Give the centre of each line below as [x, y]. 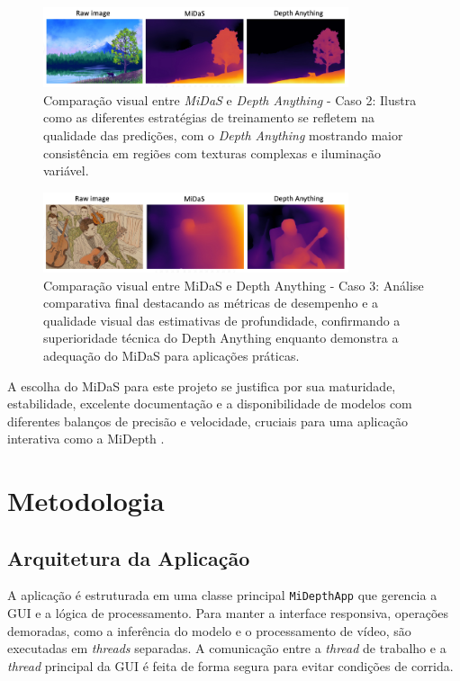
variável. [66, 170]
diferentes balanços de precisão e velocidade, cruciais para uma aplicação [207, 421]
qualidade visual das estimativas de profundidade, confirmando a [222, 320]
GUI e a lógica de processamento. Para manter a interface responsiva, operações [228, 613]
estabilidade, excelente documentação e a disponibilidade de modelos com [210, 403]
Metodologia [86, 501]
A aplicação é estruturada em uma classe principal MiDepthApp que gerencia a [222, 595]
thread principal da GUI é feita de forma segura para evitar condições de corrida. [230, 665]
